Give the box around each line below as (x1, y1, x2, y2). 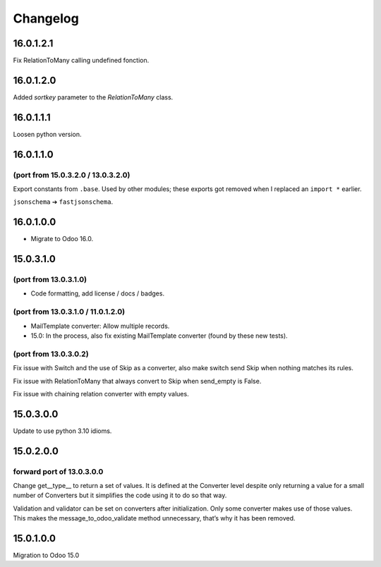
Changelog (13, 11, 79, 26)
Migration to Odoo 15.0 (13, 551, 80, 560)
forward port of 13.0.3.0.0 (13, 466, 104, 476)
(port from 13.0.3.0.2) (13, 349, 89, 359)
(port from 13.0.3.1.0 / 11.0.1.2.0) (13, 307, 126, 317)
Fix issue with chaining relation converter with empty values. (13, 389, 190, 398)
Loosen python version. (13, 130, 82, 138)
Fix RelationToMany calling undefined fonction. (13, 56, 150, 65)
